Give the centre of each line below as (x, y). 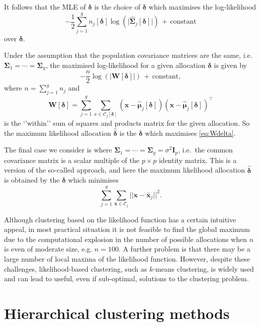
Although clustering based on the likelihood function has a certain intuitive (120, 219)
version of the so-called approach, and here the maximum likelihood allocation (125, 170)
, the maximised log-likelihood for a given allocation (125, 65)
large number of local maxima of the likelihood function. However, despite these (127, 258)
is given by (230, 65)
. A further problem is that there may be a (184, 249)
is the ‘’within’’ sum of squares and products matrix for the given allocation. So (127, 123)
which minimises (93, 180)
